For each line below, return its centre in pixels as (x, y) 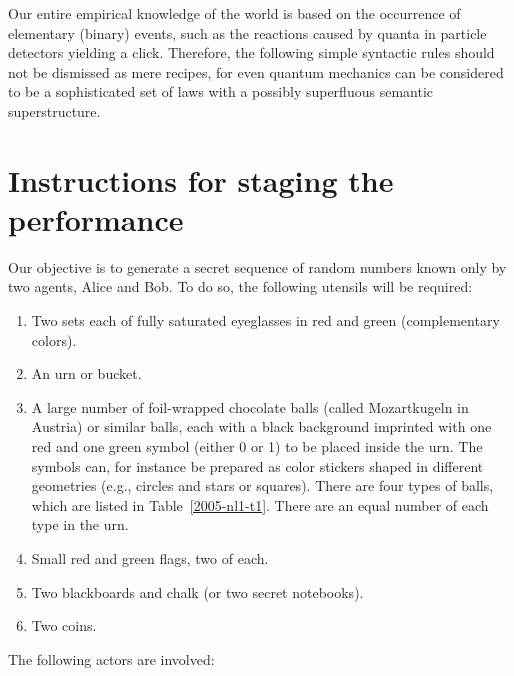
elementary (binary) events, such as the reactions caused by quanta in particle (247, 32)
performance (96, 218)
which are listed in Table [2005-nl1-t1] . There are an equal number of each (260, 504)
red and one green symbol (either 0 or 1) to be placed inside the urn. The (257, 446)
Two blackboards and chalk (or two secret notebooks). (197, 591)
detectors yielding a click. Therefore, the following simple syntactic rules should (251, 52)
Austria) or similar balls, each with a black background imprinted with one (261, 426)
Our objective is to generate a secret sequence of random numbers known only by (257, 266)
